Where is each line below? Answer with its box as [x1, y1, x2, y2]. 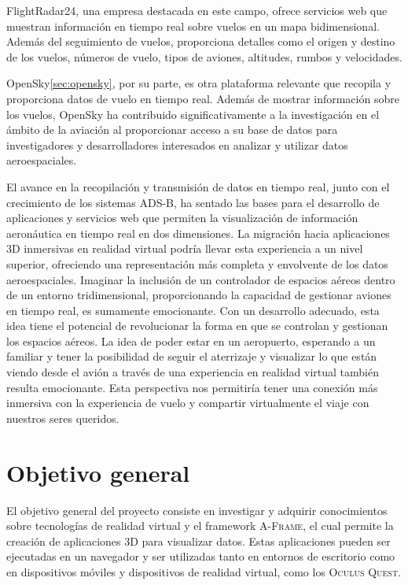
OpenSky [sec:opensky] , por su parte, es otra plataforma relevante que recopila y [6, 75, 391, 91]
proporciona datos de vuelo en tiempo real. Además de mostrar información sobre [6, 90, 399, 106]
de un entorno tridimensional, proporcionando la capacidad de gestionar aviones [6, 287, 391, 303]
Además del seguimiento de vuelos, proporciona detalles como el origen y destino [6, 33, 395, 50]
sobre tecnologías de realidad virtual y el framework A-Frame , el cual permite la [6, 517, 394, 534]
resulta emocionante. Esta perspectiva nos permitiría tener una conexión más [6, 379, 378, 395]
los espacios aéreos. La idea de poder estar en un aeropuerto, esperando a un [6, 332, 376, 349]
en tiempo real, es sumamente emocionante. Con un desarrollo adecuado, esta [6, 302, 380, 318]
